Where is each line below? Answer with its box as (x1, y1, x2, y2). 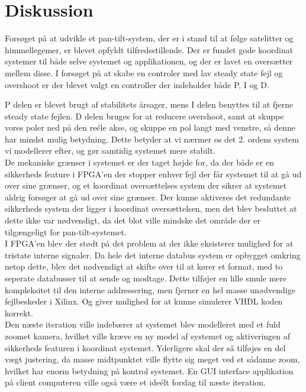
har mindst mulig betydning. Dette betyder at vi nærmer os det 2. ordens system (5, 132, 299, 145)
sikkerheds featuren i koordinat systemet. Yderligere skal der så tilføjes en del (5, 341, 286, 354)
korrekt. (5, 306, 33, 319)
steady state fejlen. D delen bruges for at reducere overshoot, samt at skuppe (5, 109, 284, 122)
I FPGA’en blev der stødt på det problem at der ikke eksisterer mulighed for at (5, 237, 294, 250)
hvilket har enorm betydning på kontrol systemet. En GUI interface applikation (5, 364, 294, 377)
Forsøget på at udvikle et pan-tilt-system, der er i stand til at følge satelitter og (5, 32, 294, 44)
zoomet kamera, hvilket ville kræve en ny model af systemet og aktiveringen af (5, 329, 291, 342)
